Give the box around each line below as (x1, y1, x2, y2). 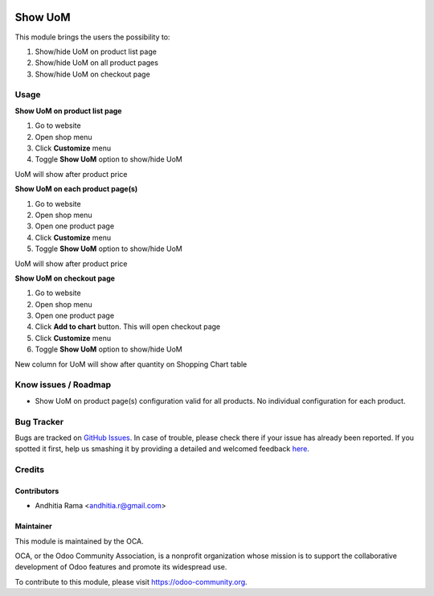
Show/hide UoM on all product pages (35, 58, 158, 68)
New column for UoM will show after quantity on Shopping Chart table (14, 359, 248, 369)
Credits (14, 464, 44, 475)
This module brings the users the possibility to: (14, 32, 170, 42)
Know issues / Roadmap (14, 379, 112, 390)
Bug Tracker (14, 416, 64, 427)
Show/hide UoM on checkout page (35, 69, 150, 79)
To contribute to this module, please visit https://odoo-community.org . (14, 577, 248, 586)
